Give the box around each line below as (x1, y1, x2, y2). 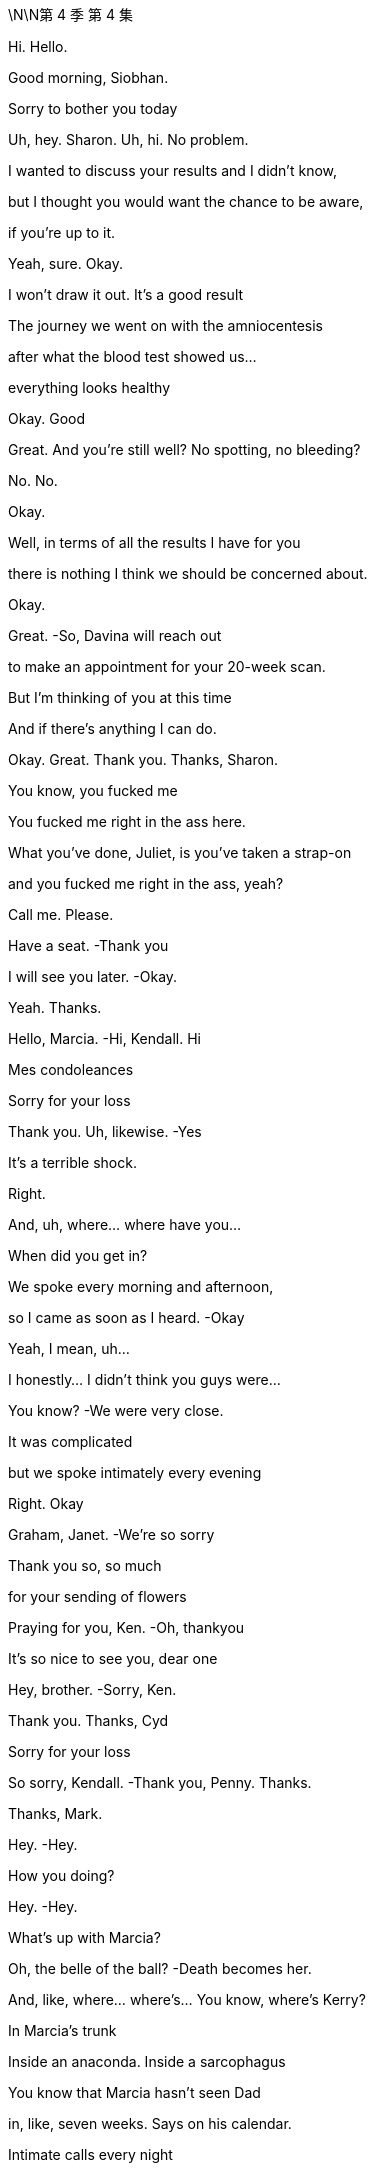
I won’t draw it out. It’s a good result (8, 286, 244, 303)
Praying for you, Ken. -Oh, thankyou (8, 1619, 245, 1636)
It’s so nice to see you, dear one (8, 1650, 218, 1667)
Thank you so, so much (8, 1557, 162, 1574)
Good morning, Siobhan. (8, 69, 169, 86)
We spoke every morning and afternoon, (8, 1278, 274, 1295)
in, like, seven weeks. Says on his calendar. (8, 2115, 292, 2132)
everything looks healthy (8, 379, 170, 396)
